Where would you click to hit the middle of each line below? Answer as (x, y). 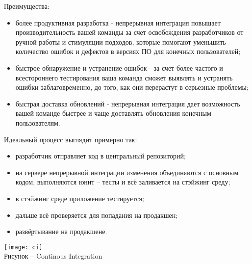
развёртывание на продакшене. (61, 231)
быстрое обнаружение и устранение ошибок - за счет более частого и (119, 67)
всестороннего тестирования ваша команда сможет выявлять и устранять (124, 77)
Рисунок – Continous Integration (53, 256)
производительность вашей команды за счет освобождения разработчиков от (129, 32)
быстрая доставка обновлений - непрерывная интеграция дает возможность (128, 103)
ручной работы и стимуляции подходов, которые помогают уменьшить (121, 41)
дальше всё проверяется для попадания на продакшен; (97, 215)
